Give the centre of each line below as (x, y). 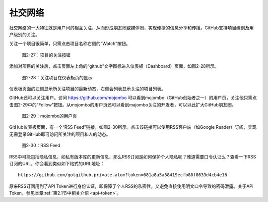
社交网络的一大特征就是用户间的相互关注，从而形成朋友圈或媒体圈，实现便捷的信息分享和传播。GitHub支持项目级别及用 (132, 28)
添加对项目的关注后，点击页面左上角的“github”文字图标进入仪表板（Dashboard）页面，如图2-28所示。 (114, 66)
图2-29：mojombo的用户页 (49, 116)
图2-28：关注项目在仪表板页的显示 (57, 77)
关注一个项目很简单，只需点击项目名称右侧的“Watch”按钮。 (70, 44)
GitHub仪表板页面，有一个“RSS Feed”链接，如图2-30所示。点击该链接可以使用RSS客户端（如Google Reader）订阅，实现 (133, 127)
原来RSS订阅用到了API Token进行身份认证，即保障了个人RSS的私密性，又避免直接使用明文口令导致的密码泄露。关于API (131, 186)
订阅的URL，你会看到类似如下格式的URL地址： (57, 164)
